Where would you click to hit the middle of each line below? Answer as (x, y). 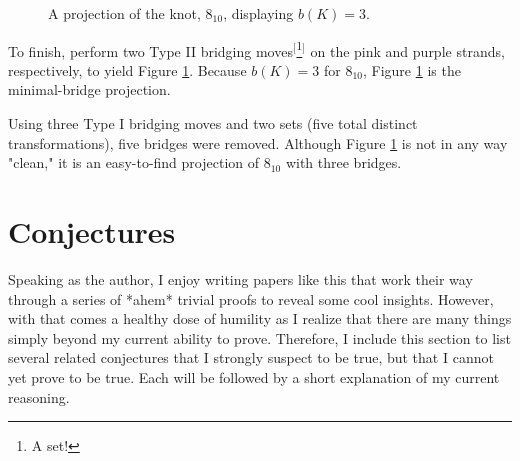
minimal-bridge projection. (89, 89)
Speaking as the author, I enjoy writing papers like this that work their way (240, 278)
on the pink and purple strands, (407, 50)
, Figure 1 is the (411, 69)
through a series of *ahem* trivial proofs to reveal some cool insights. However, (251, 298)
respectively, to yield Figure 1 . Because (127, 69)
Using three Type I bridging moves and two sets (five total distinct (213, 123)
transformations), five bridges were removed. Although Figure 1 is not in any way (258, 142)
